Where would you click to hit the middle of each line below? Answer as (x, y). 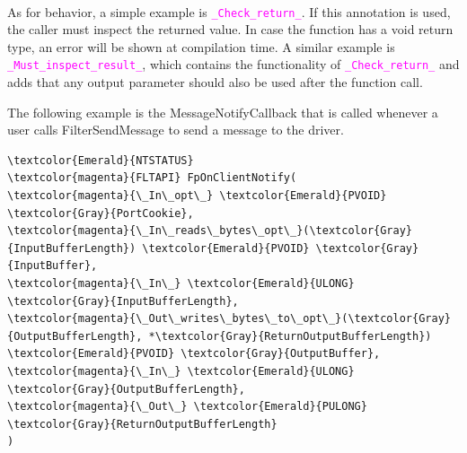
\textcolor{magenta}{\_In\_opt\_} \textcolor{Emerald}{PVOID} (197, 196)
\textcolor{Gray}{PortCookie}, (101, 213)
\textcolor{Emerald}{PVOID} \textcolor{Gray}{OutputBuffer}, (194, 354)
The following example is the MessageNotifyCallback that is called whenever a (223, 112)
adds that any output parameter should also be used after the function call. (215, 82)
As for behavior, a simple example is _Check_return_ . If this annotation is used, (229, 11)
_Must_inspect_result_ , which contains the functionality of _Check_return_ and (233, 64)
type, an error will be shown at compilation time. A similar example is (201, 46)
